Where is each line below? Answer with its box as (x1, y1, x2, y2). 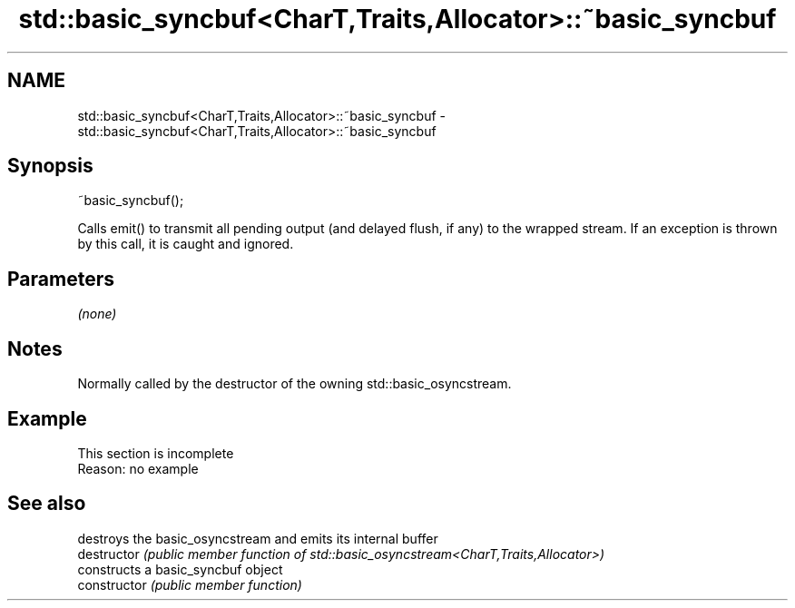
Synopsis (7, 154, 93, 178)
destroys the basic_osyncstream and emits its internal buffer (77, 530, 438, 546)
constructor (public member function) (77, 576, 302, 593)
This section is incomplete (77, 445, 234, 461)
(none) (77, 306, 117, 322)
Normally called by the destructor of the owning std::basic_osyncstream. (77, 376, 512, 392)
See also (7, 492, 86, 515)
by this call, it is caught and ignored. (77, 236, 294, 252)
